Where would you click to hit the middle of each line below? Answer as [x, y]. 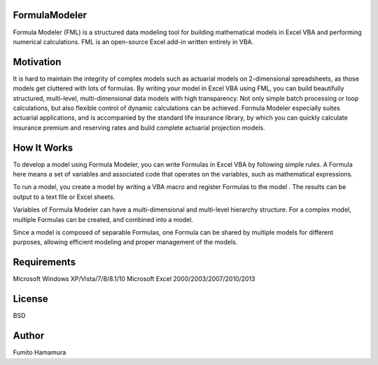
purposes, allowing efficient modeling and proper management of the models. [125, 242]
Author [29, 336]
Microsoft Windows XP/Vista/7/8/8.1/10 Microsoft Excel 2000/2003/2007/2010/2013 [134, 279]
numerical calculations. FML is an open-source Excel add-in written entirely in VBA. [133, 41]
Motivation [37, 62]
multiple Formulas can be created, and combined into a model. [103, 219]
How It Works [43, 147]
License [30, 299]
